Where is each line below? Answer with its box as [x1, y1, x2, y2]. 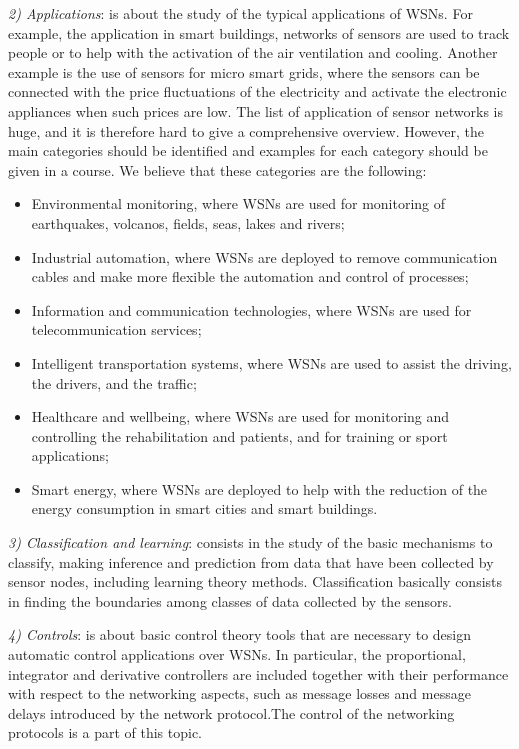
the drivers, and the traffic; [31, 372, 197, 393]
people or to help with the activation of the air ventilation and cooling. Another [8, 42, 498, 63]
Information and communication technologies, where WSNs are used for [31, 299, 472, 320]
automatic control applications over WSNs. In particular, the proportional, [8, 644, 466, 665]
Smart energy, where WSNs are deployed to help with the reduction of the [31, 478, 488, 499]
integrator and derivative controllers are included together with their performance [8, 663, 509, 684]
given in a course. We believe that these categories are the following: [8, 159, 427, 180]
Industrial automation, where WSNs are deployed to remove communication [31, 246, 498, 267]
